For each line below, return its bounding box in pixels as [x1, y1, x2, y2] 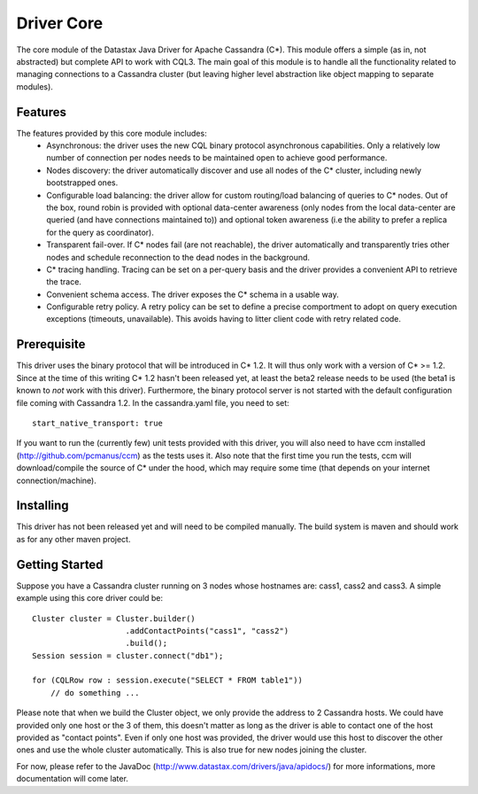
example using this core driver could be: [16, 593, 164, 603]
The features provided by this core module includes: [16, 128, 207, 138]
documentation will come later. [16, 774, 128, 784]
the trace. [46, 276, 81, 287]
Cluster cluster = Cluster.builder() [32, 613, 197, 624]
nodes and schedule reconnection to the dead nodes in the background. [46, 252, 310, 262]
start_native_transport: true [32, 417, 164, 428]
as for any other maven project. [16, 533, 131, 544]
